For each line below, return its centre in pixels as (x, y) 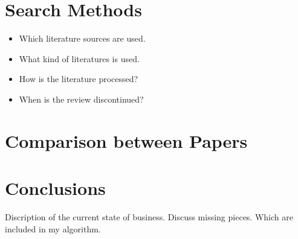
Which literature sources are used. (82, 38)
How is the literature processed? (79, 79)
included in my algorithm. (53, 228)
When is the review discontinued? (81, 99)
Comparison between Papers (126, 140)
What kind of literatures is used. (79, 58)
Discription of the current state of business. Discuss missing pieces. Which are (149, 217)
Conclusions (55, 188)
